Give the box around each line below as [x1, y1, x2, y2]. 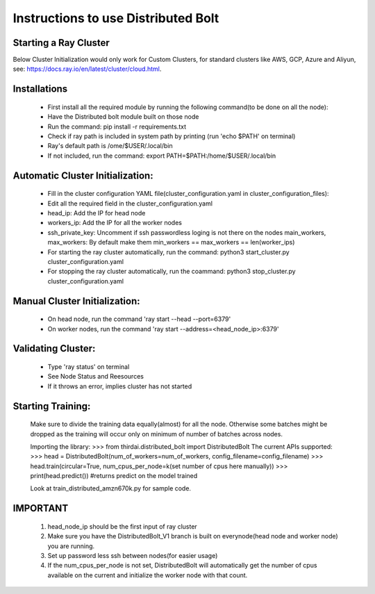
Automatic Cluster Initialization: [12, 170, 153, 181]
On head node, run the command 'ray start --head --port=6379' [47, 315, 231, 323]
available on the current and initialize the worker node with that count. [47, 570, 248, 579]
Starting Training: [12, 400, 91, 412]
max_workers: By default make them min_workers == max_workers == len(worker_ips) [47, 238, 295, 247]
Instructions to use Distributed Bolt [12, 10, 219, 26]
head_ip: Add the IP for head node [47, 209, 146, 217]
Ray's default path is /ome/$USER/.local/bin [47, 142, 173, 150]
